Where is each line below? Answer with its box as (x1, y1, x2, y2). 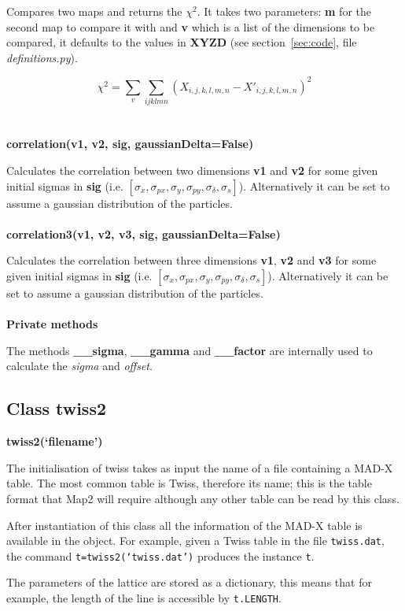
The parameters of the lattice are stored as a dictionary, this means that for (6, 574, 372, 591)
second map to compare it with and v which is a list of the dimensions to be (6, 18, 375, 35)
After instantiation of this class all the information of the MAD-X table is (6, 517, 363, 533)
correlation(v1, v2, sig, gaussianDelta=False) (6, 135, 254, 152)
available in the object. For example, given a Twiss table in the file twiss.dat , (6, 532, 385, 549)
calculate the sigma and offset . (6, 357, 153, 374)
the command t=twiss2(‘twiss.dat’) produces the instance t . (6, 547, 315, 564)
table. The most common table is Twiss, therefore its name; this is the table (6, 475, 372, 491)
